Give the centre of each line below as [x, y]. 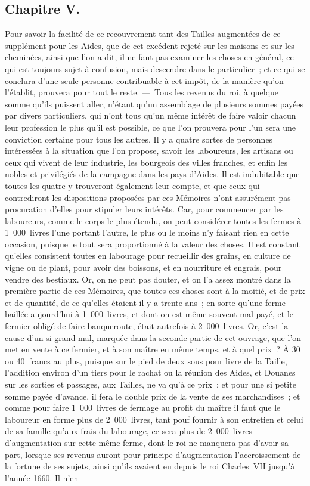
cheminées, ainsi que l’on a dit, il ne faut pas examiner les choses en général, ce [149, 57]
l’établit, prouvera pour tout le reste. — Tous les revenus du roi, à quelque [142, 92]
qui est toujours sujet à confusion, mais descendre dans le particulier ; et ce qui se [155, 68]
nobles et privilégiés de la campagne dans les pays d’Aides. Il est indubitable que [152, 174]
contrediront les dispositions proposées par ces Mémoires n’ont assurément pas [148, 197]
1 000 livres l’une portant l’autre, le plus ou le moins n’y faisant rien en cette [147, 232]
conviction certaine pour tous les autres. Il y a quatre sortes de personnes [139, 139]
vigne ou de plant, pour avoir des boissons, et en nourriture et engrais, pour [143, 267]
